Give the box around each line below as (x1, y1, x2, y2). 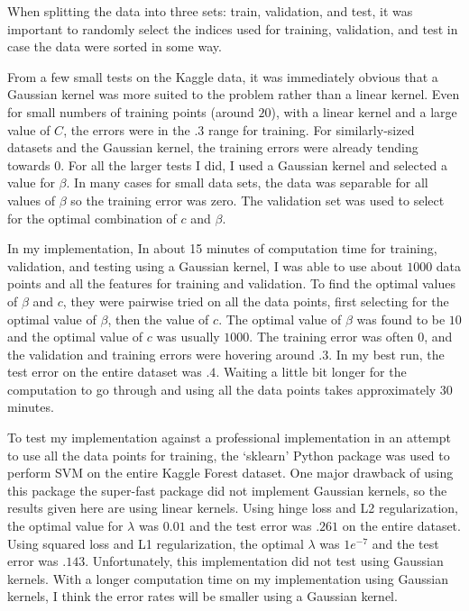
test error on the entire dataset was (7, 362, 202, 381)
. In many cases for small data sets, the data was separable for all (66, 173, 428, 192)
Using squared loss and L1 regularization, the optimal (7, 533, 304, 552)
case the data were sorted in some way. (7, 37, 222, 56)
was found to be (356, 309, 446, 328)
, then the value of (107, 309, 209, 328)
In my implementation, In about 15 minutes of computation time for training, (7, 239, 437, 258)
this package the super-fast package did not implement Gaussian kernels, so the (7, 480, 447, 499)
